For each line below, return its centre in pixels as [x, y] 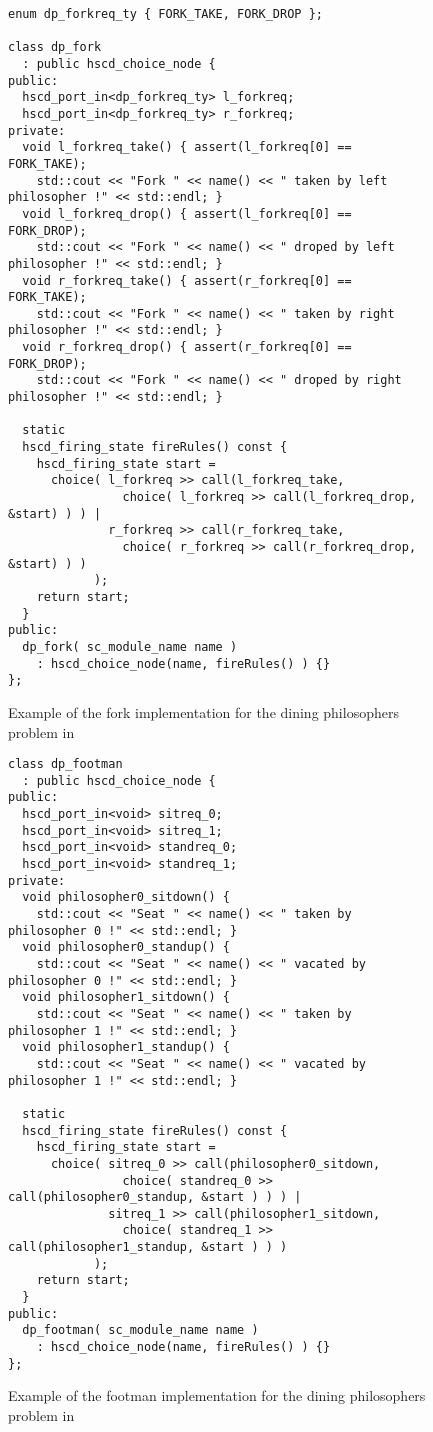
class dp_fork [55, 47]
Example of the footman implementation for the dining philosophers [217, 1395]
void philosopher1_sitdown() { [126, 997]
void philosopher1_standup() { [126, 1047]
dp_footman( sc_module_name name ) [140, 1330]
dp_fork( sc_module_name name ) [130, 646]
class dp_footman [65, 764]
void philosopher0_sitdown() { [126, 897]
